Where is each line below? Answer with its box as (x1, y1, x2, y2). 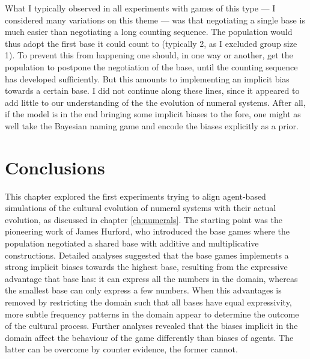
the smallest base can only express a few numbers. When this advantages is (5, 284, 282, 296)
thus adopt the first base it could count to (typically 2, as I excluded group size (5, 37, 297, 49)
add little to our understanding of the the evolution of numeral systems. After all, (5, 96, 306, 108)
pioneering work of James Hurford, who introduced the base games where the (5, 225, 290, 238)
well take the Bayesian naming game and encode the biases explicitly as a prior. (5, 119, 299, 132)
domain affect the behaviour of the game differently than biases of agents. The (5, 331, 294, 343)
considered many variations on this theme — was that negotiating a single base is (5, 13, 305, 26)
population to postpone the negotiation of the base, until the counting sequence (5, 60, 298, 73)
